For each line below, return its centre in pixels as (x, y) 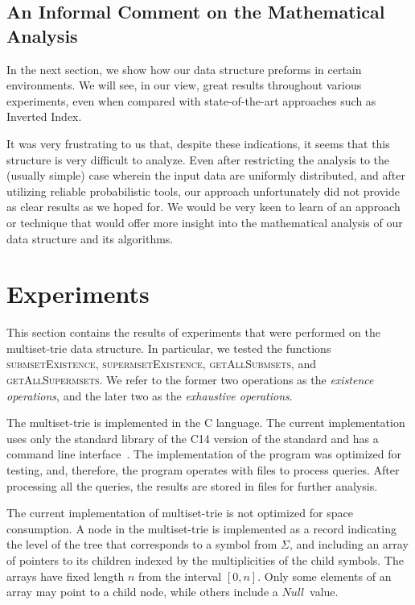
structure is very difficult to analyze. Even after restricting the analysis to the (198, 159)
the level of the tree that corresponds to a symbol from (142, 544)
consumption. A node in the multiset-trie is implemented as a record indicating (201, 528)
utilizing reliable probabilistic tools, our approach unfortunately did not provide (203, 191)
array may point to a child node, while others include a (142, 592)
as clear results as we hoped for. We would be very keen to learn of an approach (203, 207)
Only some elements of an (328, 576)
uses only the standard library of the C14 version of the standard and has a (193, 438)
